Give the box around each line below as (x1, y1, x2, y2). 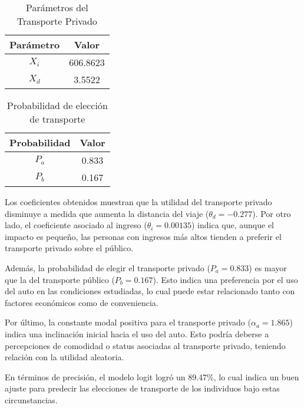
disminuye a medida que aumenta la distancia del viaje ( (5, 207, 209, 219)
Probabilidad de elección (6, 98, 108, 112)
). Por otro (252, 207, 291, 219)
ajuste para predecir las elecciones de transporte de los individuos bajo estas (5, 382, 280, 394)
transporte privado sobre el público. (5, 242, 134, 254)
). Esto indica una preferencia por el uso (153, 273, 298, 285)
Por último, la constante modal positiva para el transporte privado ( (5, 316, 251, 328)
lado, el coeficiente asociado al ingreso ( (5, 219, 147, 231)
